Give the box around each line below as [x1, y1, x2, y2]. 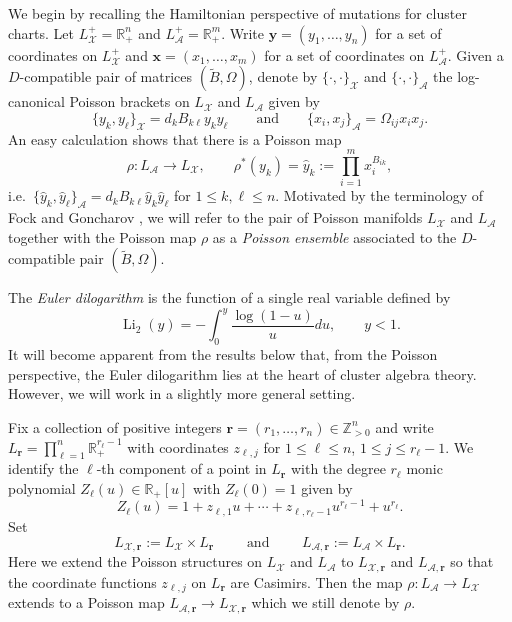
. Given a [447, 44, 504, 65]
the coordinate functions [8, 571, 157, 592]
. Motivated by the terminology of [275, 185, 484, 206]
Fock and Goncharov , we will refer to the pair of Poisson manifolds [8, 207, 423, 228]
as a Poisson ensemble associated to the [212, 226, 457, 247]
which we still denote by [251, 592, 400, 613]
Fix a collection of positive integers [8, 416, 222, 437]
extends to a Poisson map [8, 592, 165, 613]
